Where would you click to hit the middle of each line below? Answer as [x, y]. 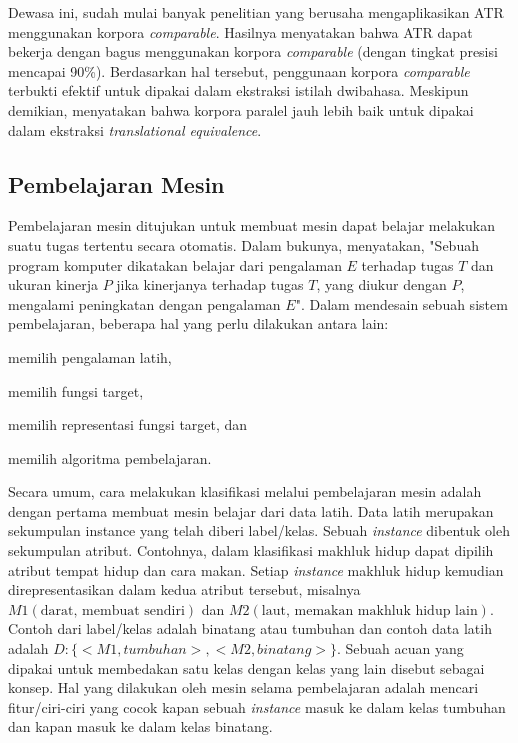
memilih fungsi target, [76, 390]
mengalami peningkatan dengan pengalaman [144, 303]
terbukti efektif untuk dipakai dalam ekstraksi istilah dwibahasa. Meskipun [238, 90]
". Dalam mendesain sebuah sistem [401, 303]
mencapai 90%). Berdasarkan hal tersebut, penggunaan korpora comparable [239, 70]
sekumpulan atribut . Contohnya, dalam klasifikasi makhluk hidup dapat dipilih [251, 550]
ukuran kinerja [53, 284]
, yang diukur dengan [381, 284]
